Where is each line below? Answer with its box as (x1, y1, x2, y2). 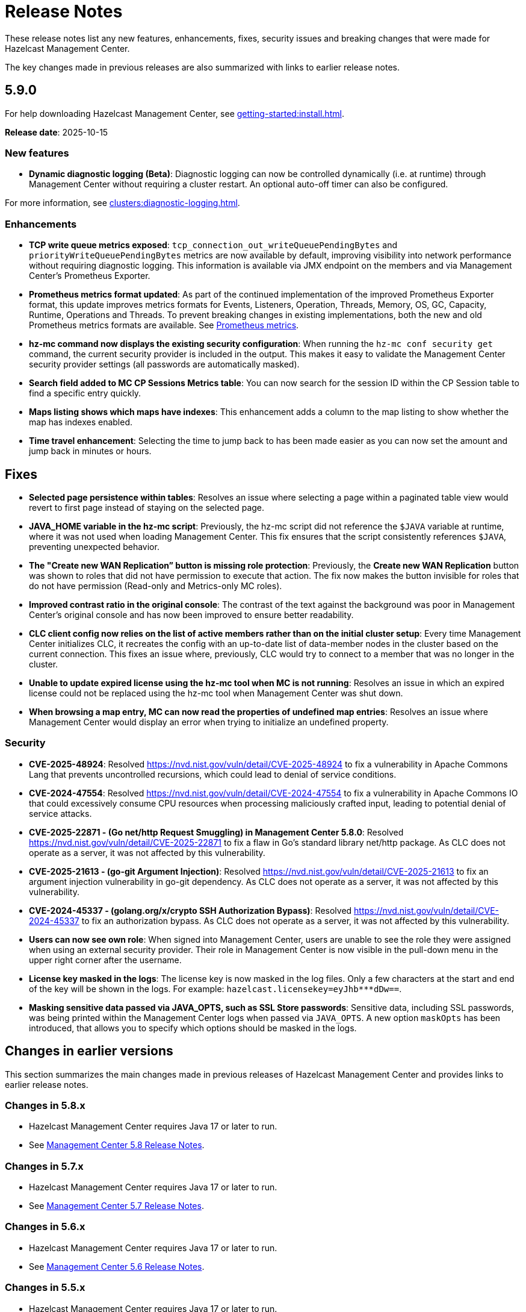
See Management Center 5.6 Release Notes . (29, 1261, 205, 1272)
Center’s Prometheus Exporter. (29, 270, 150, 281)
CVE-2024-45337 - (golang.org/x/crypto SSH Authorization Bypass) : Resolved (29, 905, 352, 916)
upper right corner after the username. (29, 954, 182, 965)
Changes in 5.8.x (5, 1099, 85, 1111)
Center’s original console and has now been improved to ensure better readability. (29, 609, 354, 620)
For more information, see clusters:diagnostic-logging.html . (5, 198, 240, 208)
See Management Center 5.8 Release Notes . (29, 1140, 205, 1151)
